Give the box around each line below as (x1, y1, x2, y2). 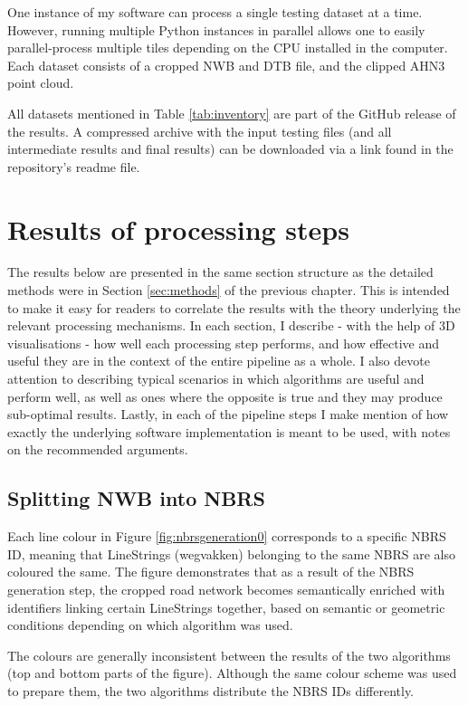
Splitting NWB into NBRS (7, 484, 265, 512)
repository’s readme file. (7, 157, 140, 176)
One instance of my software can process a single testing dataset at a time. (7, 3, 423, 21)
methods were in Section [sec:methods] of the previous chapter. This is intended (7, 281, 450, 300)
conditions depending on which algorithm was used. (7, 615, 293, 634)
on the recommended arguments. (7, 440, 188, 459)
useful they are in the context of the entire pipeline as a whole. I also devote (7, 351, 430, 370)
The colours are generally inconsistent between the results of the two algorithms (7, 645, 451, 664)
